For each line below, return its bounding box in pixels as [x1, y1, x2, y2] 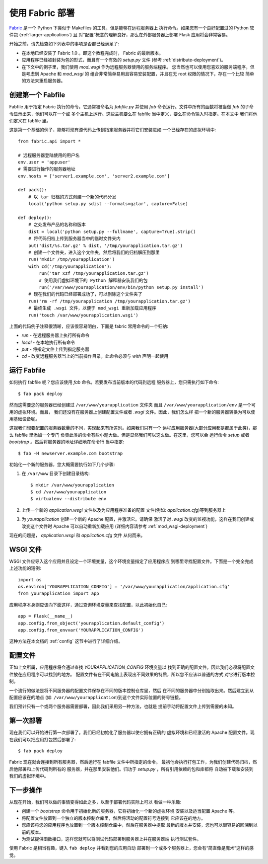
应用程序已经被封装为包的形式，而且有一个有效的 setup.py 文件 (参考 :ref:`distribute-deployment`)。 [21, 57, 226, 63]
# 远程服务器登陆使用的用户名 [18, 152, 80, 158]
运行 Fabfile [9, 366, 46, 375]
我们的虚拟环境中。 [9, 773, 49, 779]
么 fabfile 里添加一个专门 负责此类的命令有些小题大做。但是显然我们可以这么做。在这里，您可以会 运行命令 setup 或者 [9, 432, 250, 438]
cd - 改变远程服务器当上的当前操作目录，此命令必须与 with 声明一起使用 [21, 353, 169, 359]
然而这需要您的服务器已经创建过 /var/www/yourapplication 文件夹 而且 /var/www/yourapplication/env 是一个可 [9, 402, 256, 408]
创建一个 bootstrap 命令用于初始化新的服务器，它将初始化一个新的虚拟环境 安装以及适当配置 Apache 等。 [21, 808, 238, 814]
